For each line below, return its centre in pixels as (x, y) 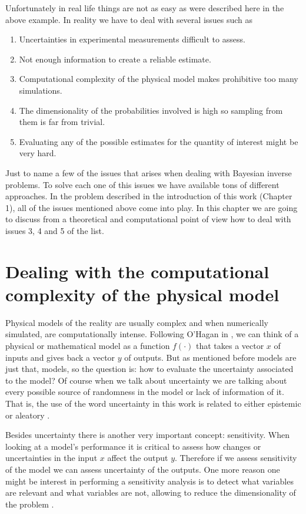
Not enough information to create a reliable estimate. (115, 59)
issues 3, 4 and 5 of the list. (55, 230)
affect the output (138, 458)
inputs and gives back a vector (60, 357)
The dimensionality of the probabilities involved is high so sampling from (151, 110)
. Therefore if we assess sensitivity (236, 458)
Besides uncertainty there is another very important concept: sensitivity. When (147, 435)
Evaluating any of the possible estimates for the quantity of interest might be (159, 141)
